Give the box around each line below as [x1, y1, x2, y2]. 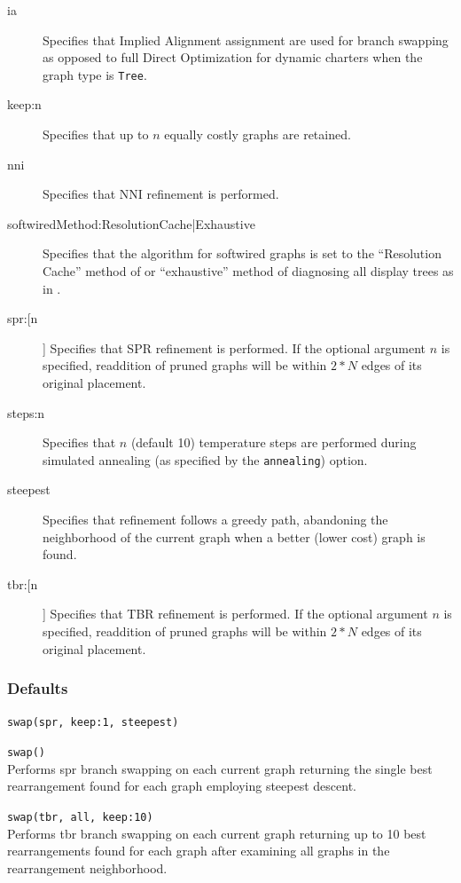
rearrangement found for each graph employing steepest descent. [7, 777, 356, 795]
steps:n [7, 403, 45, 422]
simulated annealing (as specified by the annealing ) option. [43, 450, 368, 469]
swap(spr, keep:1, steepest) [7, 716, 179, 729]
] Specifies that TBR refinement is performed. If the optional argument [43, 604, 428, 623]
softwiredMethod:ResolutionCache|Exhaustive [7, 214, 255, 233]
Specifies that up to [43, 125, 149, 144]
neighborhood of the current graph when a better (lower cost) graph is [43, 527, 426, 546]
